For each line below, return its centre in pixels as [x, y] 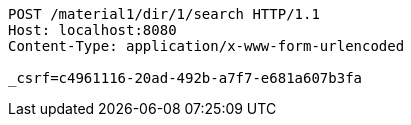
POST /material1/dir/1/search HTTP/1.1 [164, 14]
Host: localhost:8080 [92, 30]
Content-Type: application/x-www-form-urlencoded [206, 46]
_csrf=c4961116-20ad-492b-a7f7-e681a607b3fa [185, 78]
